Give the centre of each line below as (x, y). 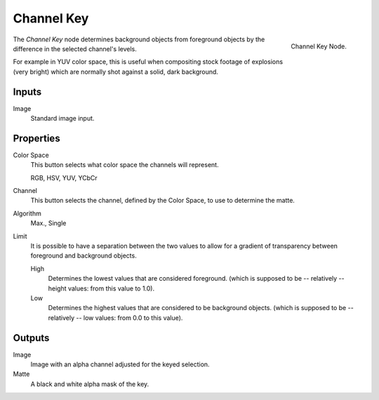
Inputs (27, 92)
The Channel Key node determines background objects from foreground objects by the (139, 39)
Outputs (31, 338)
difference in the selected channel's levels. (75, 48)
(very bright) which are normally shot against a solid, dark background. (116, 72)
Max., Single (48, 223)
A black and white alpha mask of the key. (90, 384)
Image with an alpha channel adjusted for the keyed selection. (120, 364)
